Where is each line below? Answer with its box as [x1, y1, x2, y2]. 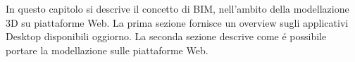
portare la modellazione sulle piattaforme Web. [6, 42, 208, 57]
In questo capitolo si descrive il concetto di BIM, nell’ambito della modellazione [6, 1, 349, 15]
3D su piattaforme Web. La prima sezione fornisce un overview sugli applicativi [6, 15, 349, 30]
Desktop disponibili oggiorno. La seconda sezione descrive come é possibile [6, 29, 327, 44]
